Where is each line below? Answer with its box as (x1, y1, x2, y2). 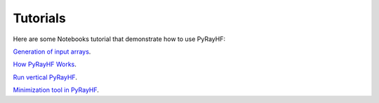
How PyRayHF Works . (13, 60, 77, 69)
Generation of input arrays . (13, 47, 91, 56)
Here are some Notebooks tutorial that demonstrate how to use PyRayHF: (13, 35, 226, 43)
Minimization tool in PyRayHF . (13, 86, 100, 94)
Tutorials (13, 10, 66, 26)
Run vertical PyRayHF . (13, 73, 77, 81)
